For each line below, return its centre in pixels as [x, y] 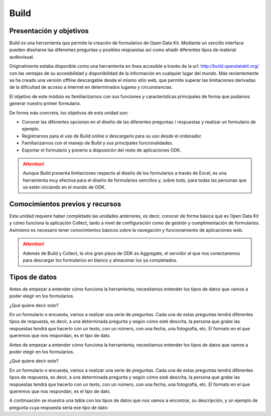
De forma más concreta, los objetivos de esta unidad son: [69, 112]
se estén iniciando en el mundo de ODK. [64, 187]
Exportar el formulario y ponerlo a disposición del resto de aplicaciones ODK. [102, 150]
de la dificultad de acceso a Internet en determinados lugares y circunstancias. [91, 87]
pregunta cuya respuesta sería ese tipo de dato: [59, 407]
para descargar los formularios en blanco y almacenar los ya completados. [100, 260]
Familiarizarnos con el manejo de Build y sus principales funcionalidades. [98, 143]
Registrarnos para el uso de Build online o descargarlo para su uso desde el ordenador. [112, 136]
